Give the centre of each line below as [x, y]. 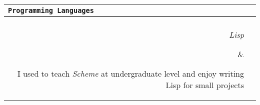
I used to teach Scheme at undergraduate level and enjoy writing [130, 73]
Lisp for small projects [205, 85]
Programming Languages [51, 10]
